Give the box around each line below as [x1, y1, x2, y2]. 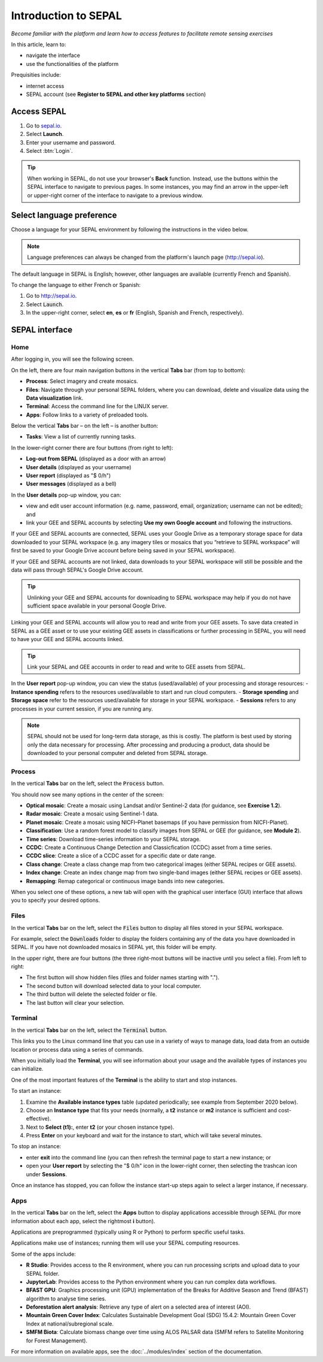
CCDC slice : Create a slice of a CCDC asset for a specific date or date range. [26, 852, 217, 859]
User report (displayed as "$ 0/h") [26, 472, 111, 479]
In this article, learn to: [11, 41, 66, 48]
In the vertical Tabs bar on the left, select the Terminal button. [11, 1026, 167, 1034]
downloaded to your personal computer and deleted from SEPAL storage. [27, 750, 208, 757]
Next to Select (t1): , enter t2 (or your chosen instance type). [26, 1124, 175, 1131]
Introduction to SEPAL [11, 9, 122, 22]
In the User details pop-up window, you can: [11, 491, 121, 499]
